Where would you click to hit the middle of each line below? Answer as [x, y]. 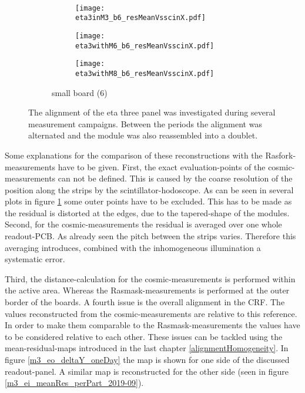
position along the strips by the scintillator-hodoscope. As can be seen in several [149, 189]
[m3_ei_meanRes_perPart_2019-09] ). [74, 383]
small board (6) [80, 92]
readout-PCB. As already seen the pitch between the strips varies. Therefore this [150, 236]
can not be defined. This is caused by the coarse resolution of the [175, 178]
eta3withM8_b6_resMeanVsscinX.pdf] [145, 73]
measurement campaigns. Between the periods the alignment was [145, 123]
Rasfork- [281, 155]
